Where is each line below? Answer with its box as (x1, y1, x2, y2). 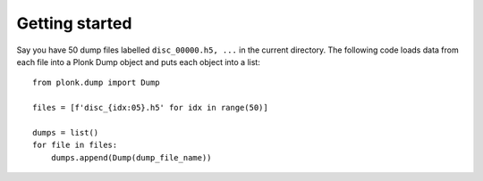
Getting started (16, 13, 132, 33)
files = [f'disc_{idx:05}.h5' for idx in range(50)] (32, 103, 268, 113)
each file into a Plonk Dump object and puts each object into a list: (16, 56, 261, 67)
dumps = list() (32, 128, 99, 137)
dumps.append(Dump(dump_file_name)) (50, 152, 212, 162)
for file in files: (32, 140, 118, 151)
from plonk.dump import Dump (32, 78, 160, 88)
